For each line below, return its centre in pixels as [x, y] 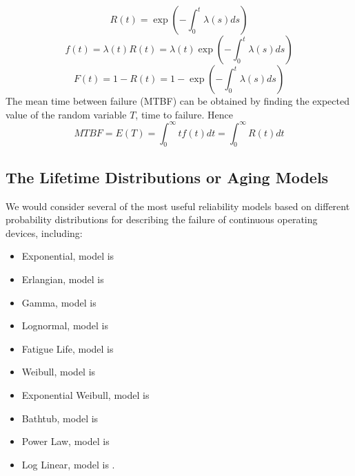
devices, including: [44, 232]
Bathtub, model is [60, 418]
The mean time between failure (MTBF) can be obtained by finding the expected [177, 101]
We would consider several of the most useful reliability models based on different [178, 206]
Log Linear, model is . [68, 464]
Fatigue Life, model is [68, 348]
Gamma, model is [59, 302]
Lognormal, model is [65, 325]
